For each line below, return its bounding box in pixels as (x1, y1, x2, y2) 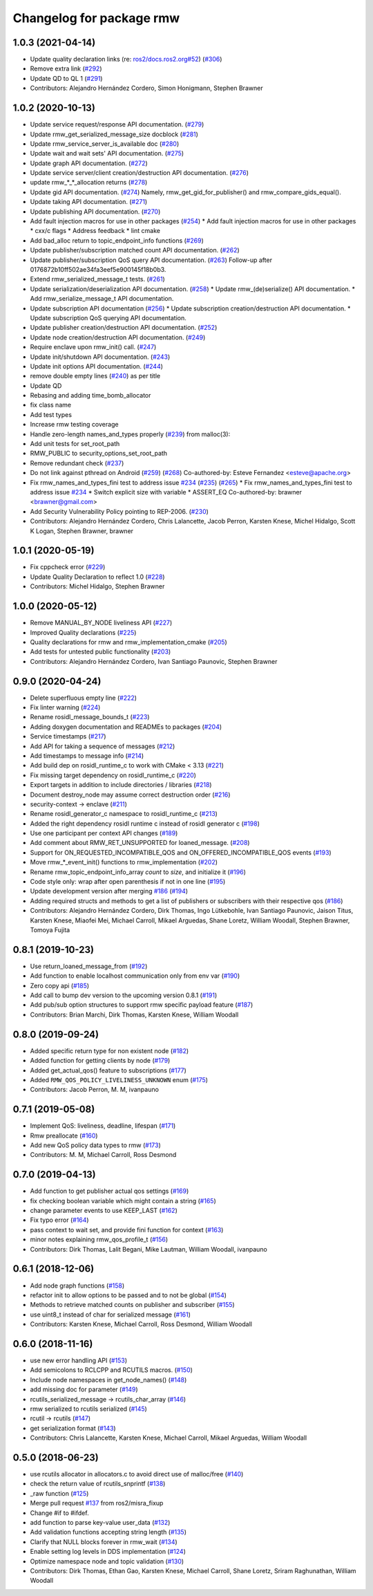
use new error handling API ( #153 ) (30, 1356, 128, 1365)
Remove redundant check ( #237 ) (30, 458, 124, 467)
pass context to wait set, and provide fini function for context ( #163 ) (30, 1225, 224, 1234)
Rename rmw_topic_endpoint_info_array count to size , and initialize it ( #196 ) (30, 868, 247, 876)
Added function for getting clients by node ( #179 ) (30, 1057, 171, 1065)
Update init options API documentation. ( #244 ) (30, 362, 164, 370)
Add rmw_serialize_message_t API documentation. (30, 295, 174, 303)
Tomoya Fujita (30, 925, 70, 934)
